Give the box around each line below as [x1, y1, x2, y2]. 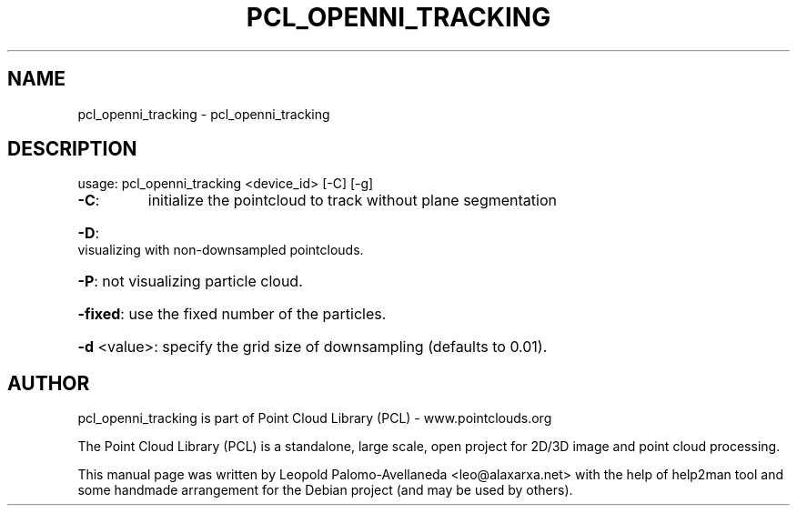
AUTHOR [7, 371, 90, 395]
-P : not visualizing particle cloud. [77, 272, 303, 291]
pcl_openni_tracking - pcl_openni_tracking [77, 106, 330, 122]
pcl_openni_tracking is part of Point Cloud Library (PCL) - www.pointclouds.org [77, 410, 552, 427]
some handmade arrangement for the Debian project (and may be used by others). [77, 482, 573, 498]
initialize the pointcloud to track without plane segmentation [147, 191, 558, 210]
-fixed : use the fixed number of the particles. [77, 305, 387, 324]
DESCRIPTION [7, 137, 137, 161]
